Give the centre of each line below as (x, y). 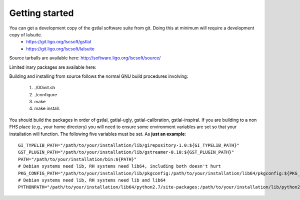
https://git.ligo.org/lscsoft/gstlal (59, 42)
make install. (47, 108)
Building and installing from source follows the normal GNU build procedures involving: (99, 76)
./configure (46, 94)
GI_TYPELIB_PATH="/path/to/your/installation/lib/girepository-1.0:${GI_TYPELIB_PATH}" (129, 145)
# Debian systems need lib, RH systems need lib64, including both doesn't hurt (120, 166)
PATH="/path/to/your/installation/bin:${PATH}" (77, 159)
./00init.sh (45, 88)
